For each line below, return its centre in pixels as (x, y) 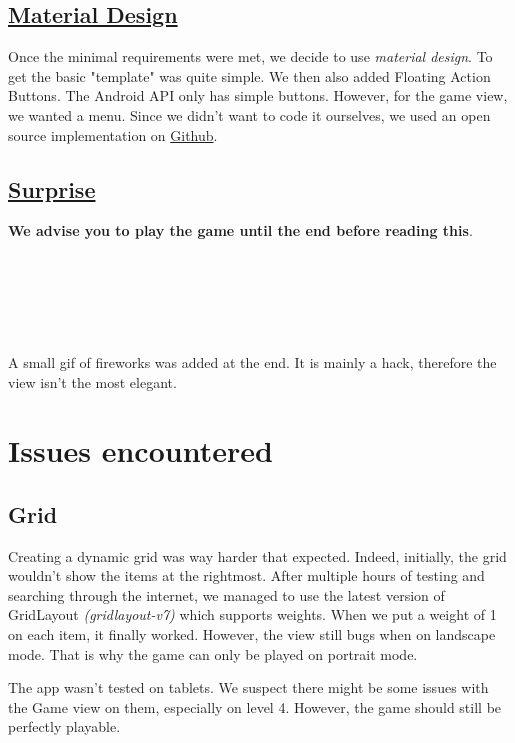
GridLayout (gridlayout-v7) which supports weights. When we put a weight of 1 (252, 614)
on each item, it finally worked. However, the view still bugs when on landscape (252, 634)
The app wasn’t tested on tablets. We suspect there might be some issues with (248, 687)
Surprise (52, 188)
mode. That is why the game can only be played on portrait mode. (213, 653)
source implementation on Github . (113, 134)
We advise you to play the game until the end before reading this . (240, 230)
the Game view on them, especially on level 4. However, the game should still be (255, 706)
